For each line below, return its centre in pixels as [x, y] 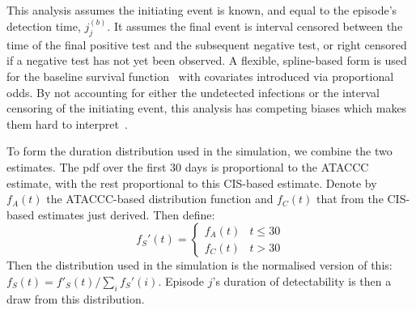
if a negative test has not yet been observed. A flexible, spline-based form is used [207, 60]
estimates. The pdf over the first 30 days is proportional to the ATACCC [188, 166]
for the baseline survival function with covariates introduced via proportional [200, 76]
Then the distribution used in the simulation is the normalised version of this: [200, 265]
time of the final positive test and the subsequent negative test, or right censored [207, 44]
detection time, [44, 26]
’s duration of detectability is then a [302, 280]
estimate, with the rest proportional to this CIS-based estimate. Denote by [192, 183]
